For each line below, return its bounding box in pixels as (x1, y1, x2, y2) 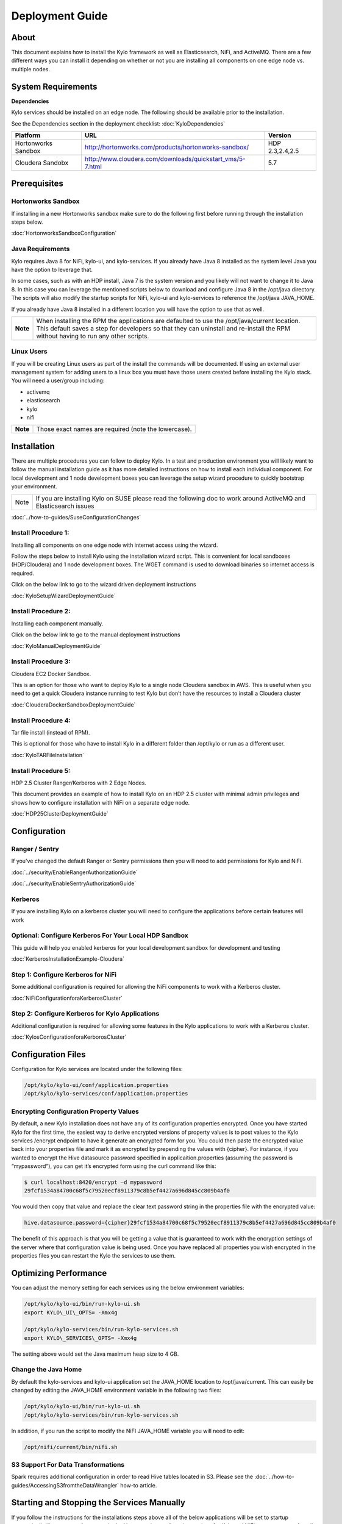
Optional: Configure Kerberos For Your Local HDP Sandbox (11, 931, 189, 940)
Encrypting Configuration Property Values (11, 1107, 140, 1116)
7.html (84, 162, 102, 171)
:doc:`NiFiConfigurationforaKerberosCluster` (11, 994, 123, 1002)
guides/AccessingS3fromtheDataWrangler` (11, 1481, 119, 1489)
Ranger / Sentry (11, 844, 59, 853)
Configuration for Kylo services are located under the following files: (11, 1066, 183, 1073)
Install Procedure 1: (11, 529, 69, 537)
